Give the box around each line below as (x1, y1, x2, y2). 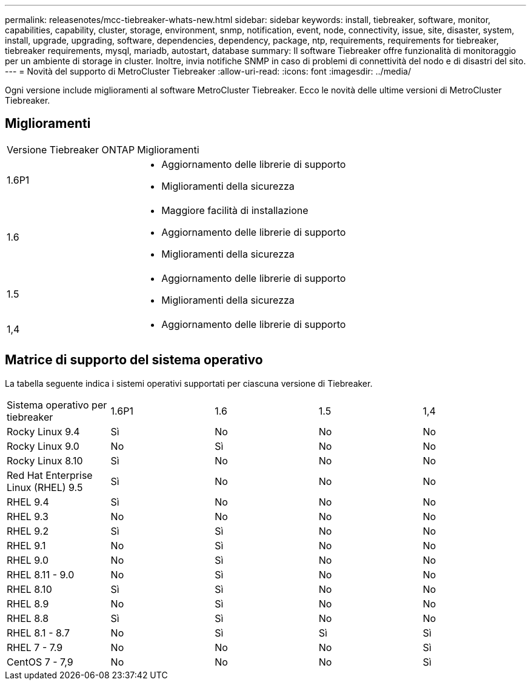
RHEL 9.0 (7, 553, 49, 566)
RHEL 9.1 (7, 539, 46, 552)
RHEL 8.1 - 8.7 (7, 626, 70, 639)
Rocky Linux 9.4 (7, 425, 80, 438)
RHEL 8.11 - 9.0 (7, 568, 75, 581)
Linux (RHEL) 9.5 (7, 481, 83, 493)
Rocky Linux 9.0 (7, 439, 79, 452)
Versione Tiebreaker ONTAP (7, 143, 135, 156)
